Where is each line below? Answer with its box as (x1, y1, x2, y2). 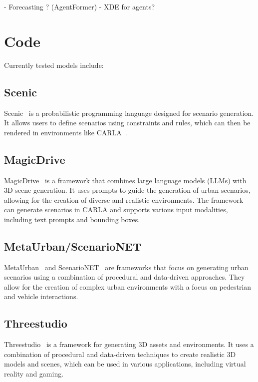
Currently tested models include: (4, 59, 104, 70)
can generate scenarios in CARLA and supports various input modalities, (4, 204, 228, 215)
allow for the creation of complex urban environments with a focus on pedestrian (4, 281, 252, 292)
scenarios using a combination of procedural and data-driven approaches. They (4, 272, 245, 282)
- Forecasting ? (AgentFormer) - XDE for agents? (4, 1, 155, 11)
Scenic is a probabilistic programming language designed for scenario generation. (4, 107, 254, 118)
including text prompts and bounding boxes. (4, 214, 140, 224)
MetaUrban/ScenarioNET (4, 238, 141, 254)
